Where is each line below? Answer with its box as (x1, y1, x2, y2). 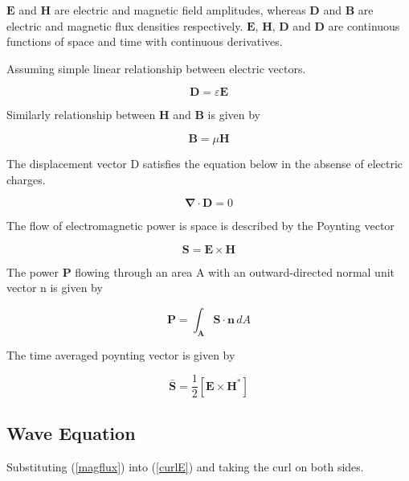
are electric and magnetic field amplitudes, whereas (54, 2, 306, 18)
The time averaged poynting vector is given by (6, 346, 235, 363)
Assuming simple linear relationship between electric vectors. (6, 60, 306, 76)
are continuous (328, 17, 400, 34)
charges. (6, 171, 46, 187)
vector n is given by (6, 279, 103, 296)
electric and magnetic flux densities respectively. (6, 17, 243, 34)
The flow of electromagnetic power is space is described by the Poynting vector (6, 217, 395, 234)
